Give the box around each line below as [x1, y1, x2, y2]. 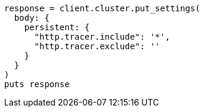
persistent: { [24, 23, 90, 32]
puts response [4, 79, 70, 89]
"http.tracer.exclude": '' [34, 41, 160, 51]
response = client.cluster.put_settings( [4, 4, 200, 13]
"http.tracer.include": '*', [34, 32, 171, 41]
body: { [14, 13, 50, 23]
